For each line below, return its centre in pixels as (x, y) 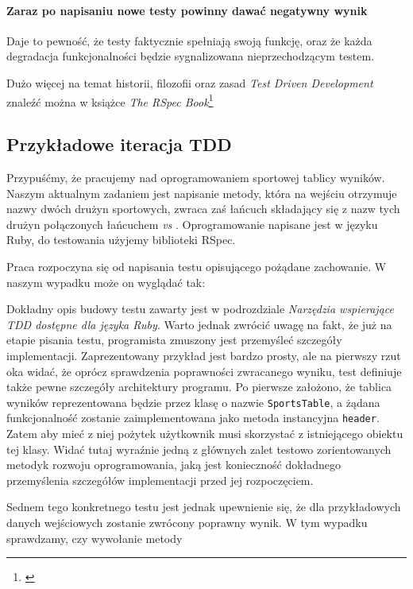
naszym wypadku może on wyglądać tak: (106, 282)
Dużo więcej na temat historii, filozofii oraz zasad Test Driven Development (190, 82)
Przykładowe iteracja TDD (119, 144)
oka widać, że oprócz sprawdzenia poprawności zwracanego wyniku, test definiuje (204, 371)
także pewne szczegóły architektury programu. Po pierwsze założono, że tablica (199, 387)
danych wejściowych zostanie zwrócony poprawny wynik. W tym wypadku (187, 523)
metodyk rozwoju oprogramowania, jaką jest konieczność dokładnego (174, 465)
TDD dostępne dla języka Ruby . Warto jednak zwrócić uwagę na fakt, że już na (199, 324)
